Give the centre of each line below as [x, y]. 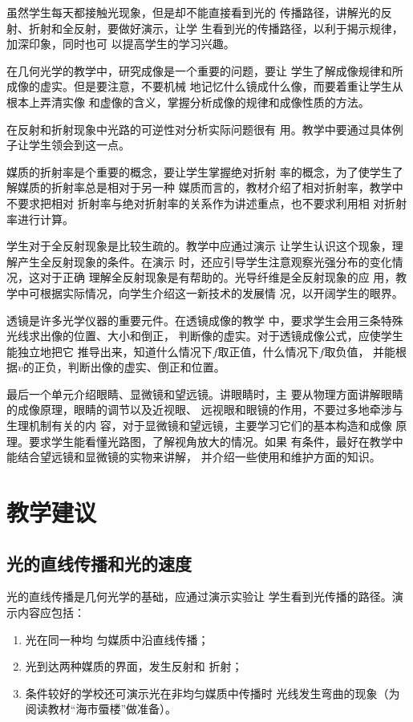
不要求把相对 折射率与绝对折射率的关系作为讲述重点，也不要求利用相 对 [196, 203]
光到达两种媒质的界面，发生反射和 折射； [134, 666]
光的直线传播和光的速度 [99, 563]
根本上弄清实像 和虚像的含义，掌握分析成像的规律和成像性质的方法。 [188, 101]
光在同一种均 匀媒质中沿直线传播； [117, 639]
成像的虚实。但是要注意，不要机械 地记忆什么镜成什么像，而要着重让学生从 [205, 86]
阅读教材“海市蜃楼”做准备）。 [101, 709]
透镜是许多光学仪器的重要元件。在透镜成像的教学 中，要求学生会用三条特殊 [205, 320]
